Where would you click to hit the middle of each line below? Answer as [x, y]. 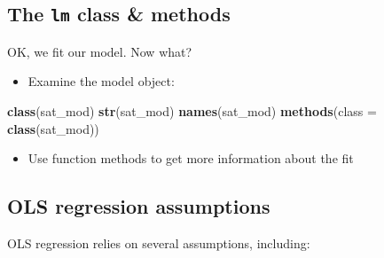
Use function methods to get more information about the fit [191, 158]
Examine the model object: [101, 81]
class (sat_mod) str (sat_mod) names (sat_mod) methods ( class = [192, 110]
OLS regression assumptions [139, 206]
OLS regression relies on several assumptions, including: [159, 242]
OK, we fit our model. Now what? [100, 51]
